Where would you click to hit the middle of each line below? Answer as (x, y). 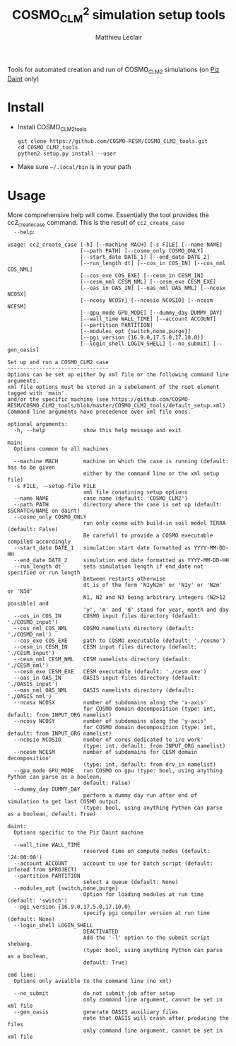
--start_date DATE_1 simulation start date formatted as (102, 548)
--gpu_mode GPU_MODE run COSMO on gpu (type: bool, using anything (118, 771)
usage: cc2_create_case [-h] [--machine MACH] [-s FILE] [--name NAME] (115, 245)
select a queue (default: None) (131, 882)
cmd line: (22, 975)
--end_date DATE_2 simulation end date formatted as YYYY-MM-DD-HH (122, 560)
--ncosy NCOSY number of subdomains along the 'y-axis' (110, 721)
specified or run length (44, 573)
